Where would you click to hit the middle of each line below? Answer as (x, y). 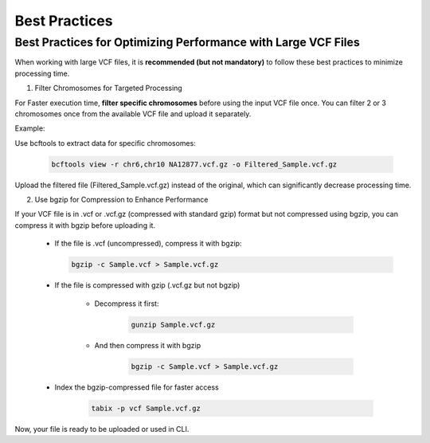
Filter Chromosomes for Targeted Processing (108, 88)
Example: (30, 128)
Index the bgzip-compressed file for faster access (137, 387)
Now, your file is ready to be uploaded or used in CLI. (102, 429)
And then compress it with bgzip (148, 345)
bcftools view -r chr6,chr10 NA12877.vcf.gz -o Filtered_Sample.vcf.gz (194, 164)
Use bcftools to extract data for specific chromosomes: (106, 143)
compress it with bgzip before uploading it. (85, 225)
